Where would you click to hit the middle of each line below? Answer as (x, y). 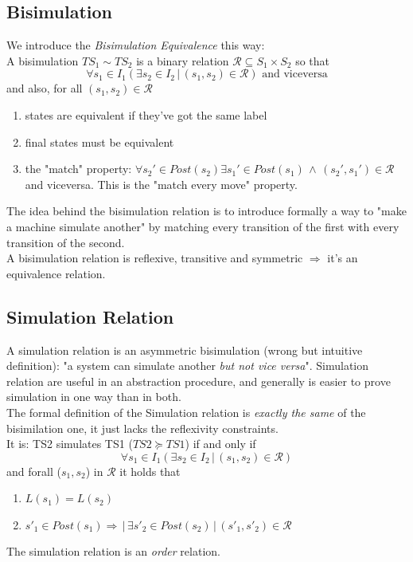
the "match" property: (78, 169)
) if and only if (220, 444)
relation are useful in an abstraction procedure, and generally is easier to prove (199, 381)
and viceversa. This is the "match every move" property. (161, 184)
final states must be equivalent (99, 141)
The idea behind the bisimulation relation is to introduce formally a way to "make (206, 211)
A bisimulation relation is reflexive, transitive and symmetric (155, 258)
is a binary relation (183, 60)
